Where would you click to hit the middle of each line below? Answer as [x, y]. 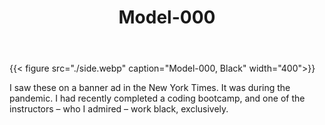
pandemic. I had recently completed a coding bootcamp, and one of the [157, 98]
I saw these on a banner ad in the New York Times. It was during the [150, 88]
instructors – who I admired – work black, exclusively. [119, 109]
